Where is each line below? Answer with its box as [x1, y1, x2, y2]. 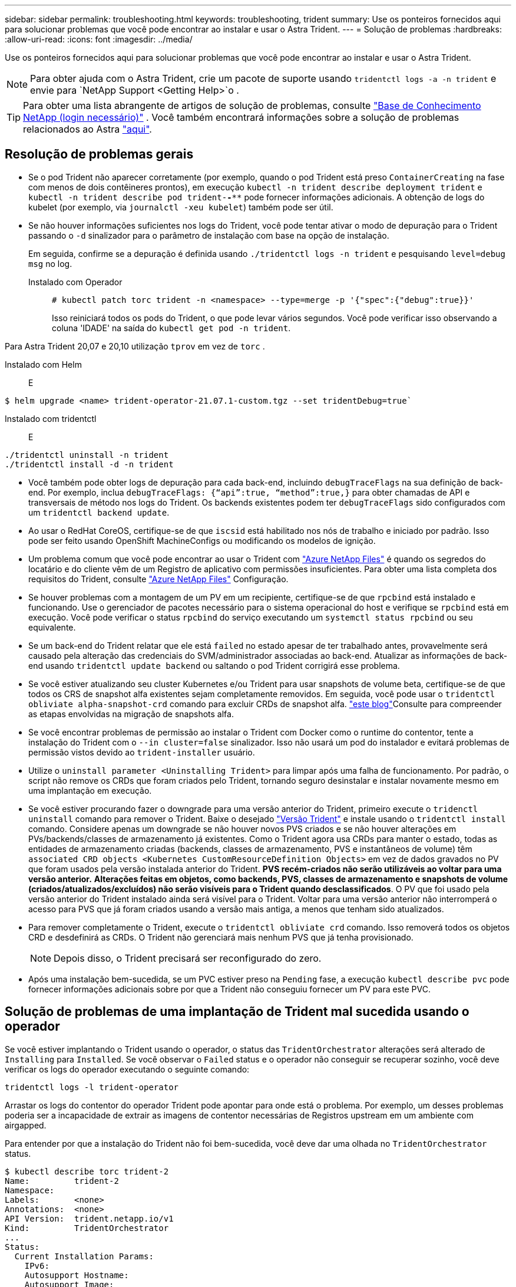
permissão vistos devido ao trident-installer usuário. [28, 747, 255, 757]
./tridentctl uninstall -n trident [5, 450, 169, 460]
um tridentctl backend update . [28, 507, 170, 517]
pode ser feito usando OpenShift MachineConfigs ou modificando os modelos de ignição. [28, 535, 376, 546]
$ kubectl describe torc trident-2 [5, 1166, 169, 1176]
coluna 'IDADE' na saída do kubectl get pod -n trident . [52, 322, 291, 333]
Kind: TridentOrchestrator [5, 1223, 169, 1233]
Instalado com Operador [28, 276, 123, 287]
